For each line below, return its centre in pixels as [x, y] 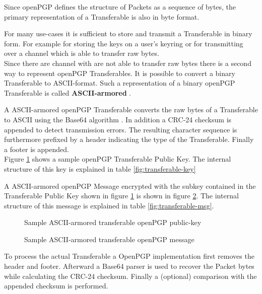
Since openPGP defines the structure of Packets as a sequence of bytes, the [120, 7]
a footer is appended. [37, 149]
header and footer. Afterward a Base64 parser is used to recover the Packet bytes [129, 266]
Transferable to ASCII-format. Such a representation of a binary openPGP [120, 83]
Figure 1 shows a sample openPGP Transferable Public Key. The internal [118, 159]
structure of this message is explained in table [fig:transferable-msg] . [109, 205]
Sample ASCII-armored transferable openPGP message [109, 239]
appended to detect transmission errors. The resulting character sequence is [121, 129]
